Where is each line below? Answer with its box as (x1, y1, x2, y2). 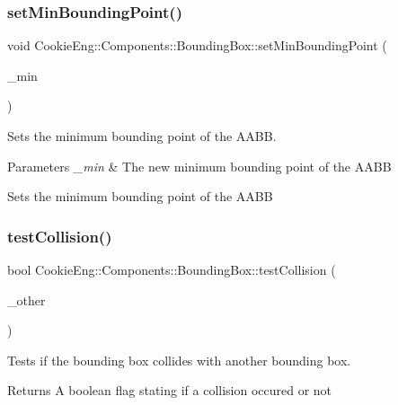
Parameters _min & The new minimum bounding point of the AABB (7, 156, 392, 175)
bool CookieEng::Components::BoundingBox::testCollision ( (7, 260, 336, 278)
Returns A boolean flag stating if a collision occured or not (7, 381, 332, 400)
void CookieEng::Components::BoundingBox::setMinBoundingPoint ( (7, 36, 387, 55)
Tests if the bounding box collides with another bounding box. (7, 350, 351, 369)
